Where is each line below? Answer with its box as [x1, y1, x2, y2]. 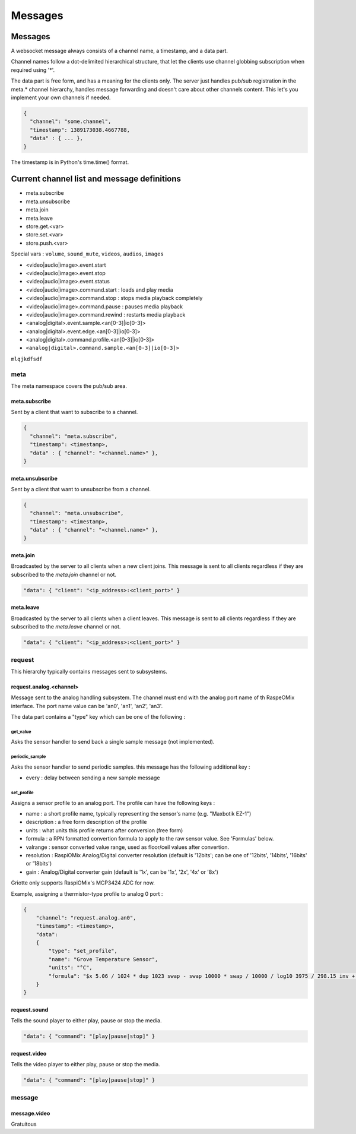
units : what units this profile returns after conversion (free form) [26, 826, 183, 834]
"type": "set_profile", [48, 947, 118, 955]
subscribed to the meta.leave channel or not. [11, 623, 121, 630]
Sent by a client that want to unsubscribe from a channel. [11, 485, 151, 492]
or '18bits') [26, 860, 52, 867]
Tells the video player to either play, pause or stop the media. [11, 1061, 160, 1068]
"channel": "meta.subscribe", [30, 432, 118, 440]
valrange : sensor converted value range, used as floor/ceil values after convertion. [26, 844, 230, 851]
